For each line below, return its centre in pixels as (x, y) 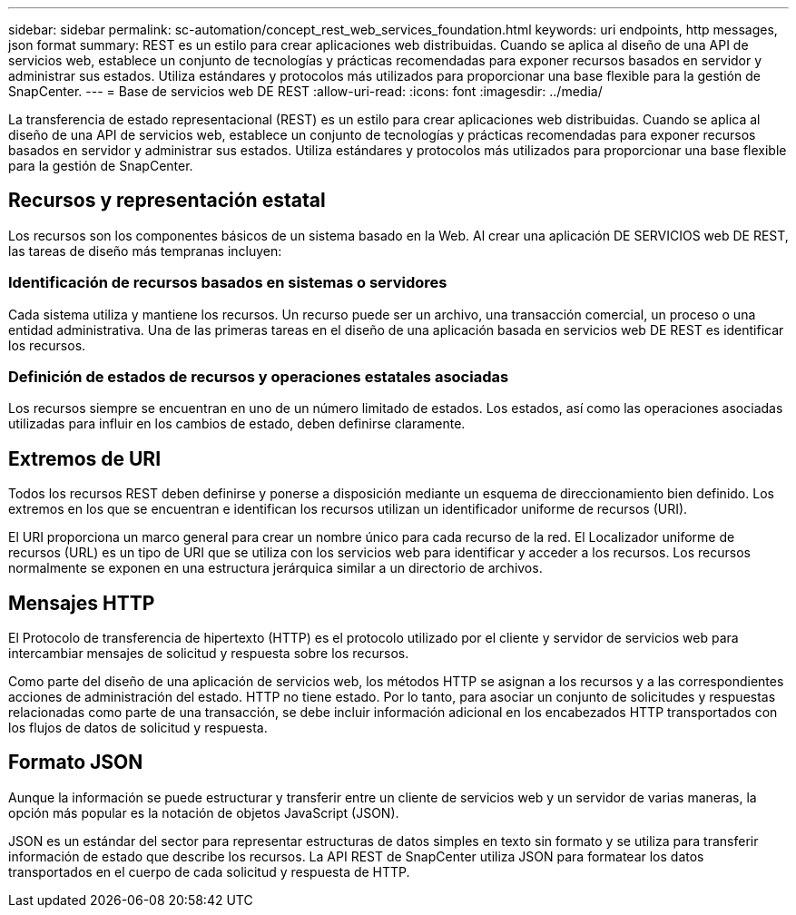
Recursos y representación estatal (167, 201)
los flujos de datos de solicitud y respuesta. (138, 728)
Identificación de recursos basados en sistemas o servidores (228, 283)
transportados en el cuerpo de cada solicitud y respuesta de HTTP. (209, 871)
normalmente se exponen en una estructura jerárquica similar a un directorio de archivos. (275, 568)
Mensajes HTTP (82, 603)
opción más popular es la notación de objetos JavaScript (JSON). (204, 812)
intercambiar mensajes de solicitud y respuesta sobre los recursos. (209, 654)
